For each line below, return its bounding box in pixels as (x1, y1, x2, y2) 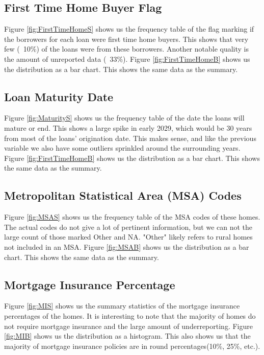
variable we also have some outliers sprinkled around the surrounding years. (4, 143, 241, 153)
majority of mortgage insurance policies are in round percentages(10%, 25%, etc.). (4, 340, 260, 351)
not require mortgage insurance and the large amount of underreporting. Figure (4, 320, 253, 331)
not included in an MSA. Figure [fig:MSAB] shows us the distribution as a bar (4, 241, 249, 252)
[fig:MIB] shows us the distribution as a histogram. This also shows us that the (4, 330, 251, 341)
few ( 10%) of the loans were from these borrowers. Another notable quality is (4, 43, 249, 54)
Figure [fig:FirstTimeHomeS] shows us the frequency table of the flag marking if (4, 23, 254, 34)
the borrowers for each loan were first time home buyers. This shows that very (4, 33, 249, 44)
